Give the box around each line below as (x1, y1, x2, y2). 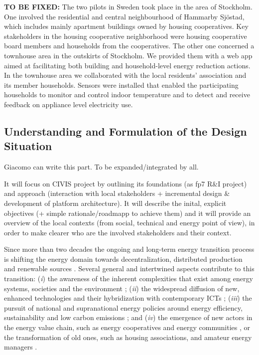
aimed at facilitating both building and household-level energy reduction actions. (4, 60, 251, 70)
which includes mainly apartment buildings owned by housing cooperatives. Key (4, 21, 249, 31)
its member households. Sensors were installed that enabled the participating (4, 79, 239, 90)
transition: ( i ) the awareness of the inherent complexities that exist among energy (4, 273, 253, 284)
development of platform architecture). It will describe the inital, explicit (4, 197, 227, 208)
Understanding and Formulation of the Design (4, 123, 247, 139)
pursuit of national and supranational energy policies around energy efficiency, (4, 302, 243, 313)
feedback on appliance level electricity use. (4, 99, 133, 109)
